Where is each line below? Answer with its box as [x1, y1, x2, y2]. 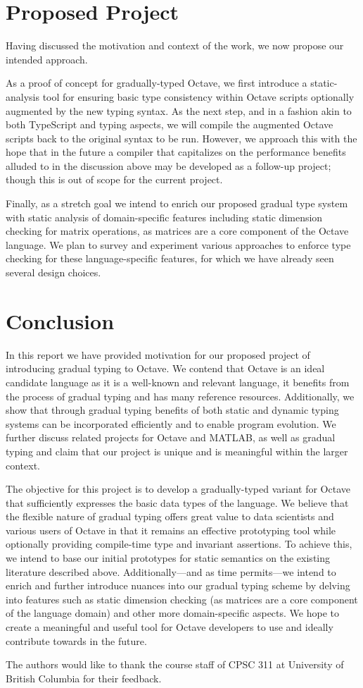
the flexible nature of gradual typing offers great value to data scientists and [6, 509, 334, 524]
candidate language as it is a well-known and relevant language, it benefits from [6, 374, 350, 389]
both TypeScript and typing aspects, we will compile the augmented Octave [6, 117, 333, 132]
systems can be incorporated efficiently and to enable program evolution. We [6, 416, 336, 431]
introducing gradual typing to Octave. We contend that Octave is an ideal [6, 361, 325, 376]
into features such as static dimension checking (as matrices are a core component [6, 591, 358, 606]
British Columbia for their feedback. [6, 670, 162, 685]
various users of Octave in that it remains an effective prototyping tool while [6, 522, 336, 537]
